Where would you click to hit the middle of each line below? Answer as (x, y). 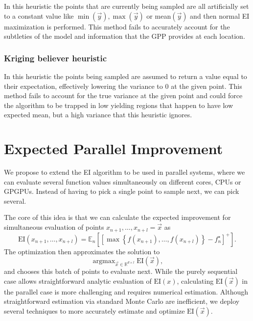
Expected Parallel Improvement (114, 148)
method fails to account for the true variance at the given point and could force (123, 95)
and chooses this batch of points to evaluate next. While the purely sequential (121, 271)
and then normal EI (220, 15)
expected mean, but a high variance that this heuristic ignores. (98, 115)
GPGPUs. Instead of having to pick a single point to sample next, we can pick (122, 191)
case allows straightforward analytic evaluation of (78, 281)
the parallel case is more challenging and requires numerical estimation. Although (126, 291)
